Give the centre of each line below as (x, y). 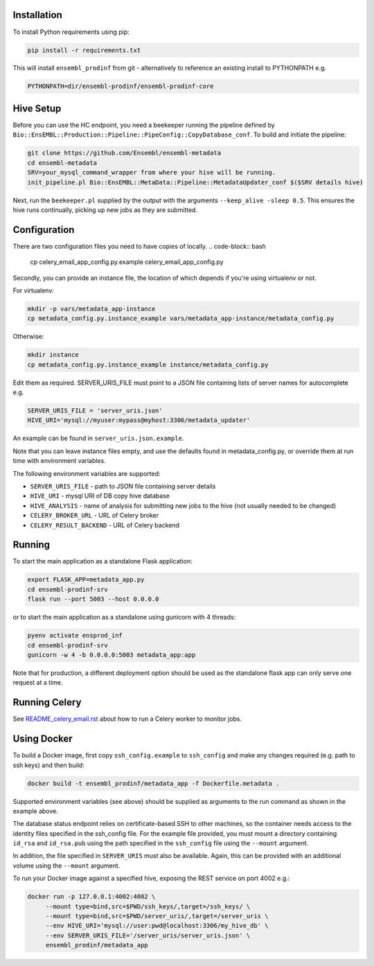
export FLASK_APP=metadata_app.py (86, 580)
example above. (36, 811)
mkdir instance (53, 355)
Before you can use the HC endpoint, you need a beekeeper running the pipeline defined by (144, 125)
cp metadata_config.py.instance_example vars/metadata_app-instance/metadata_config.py (181, 318)
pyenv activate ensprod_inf (75, 635)
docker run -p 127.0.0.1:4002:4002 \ (91, 897)
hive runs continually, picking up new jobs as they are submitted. (105, 210)
